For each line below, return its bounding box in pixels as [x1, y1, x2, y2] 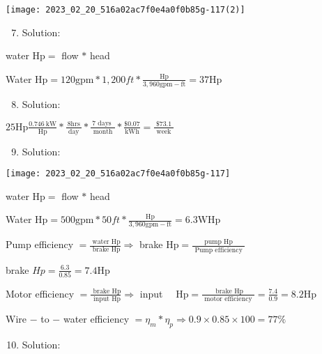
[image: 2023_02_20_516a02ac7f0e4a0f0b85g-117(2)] [6, 5, 245, 15]
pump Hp [204, 238, 233, 245]
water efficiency [63, 311, 130, 326]
